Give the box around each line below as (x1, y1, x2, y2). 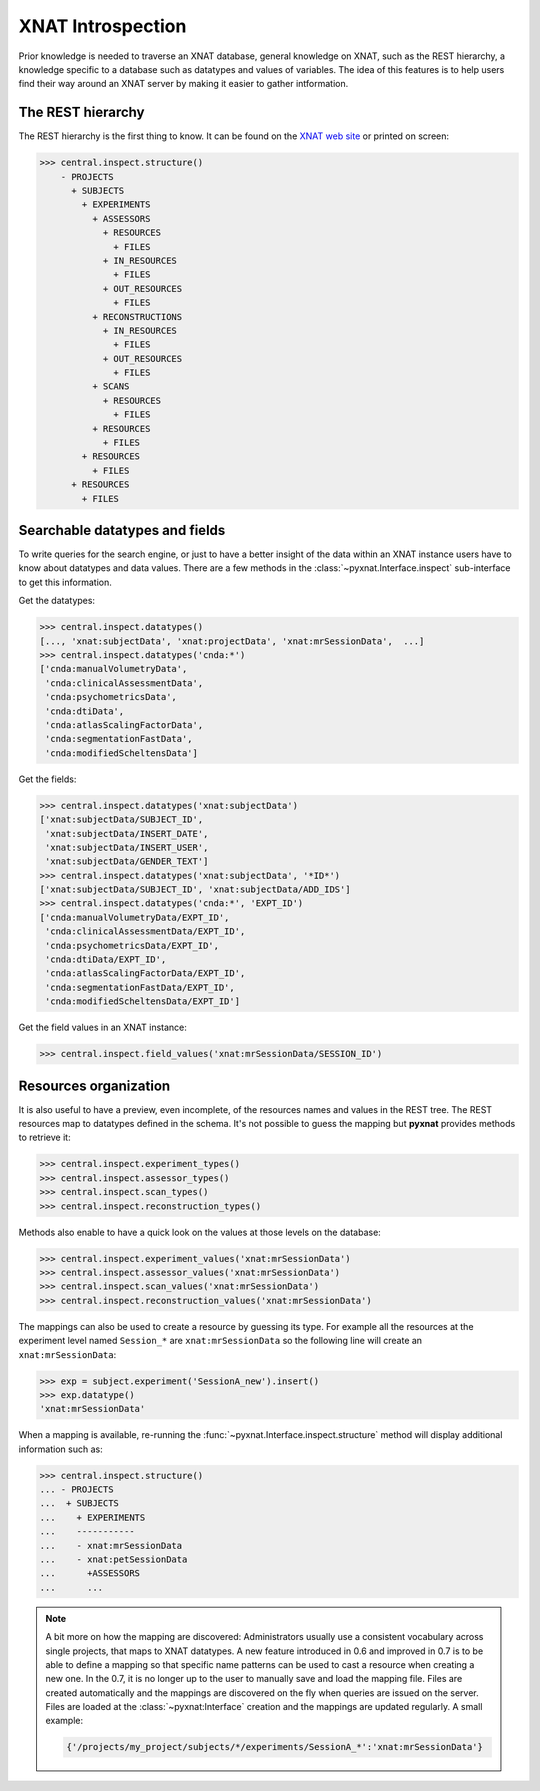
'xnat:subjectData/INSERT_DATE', (45, 828, 209, 839)
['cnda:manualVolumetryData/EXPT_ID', (39, 911, 230, 923)
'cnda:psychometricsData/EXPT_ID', (45, 940, 220, 951)
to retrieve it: (18, 1131, 71, 1144)
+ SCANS (91, 381, 130, 392)
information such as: (18, 1443, 104, 1455)
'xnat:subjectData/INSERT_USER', (45, 841, 209, 853)
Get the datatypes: (18, 595, 95, 607)
